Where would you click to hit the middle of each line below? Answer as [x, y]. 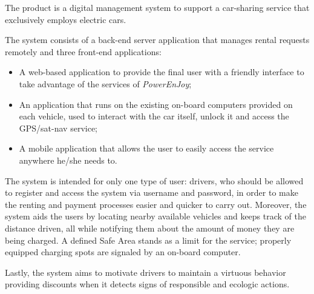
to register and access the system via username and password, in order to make [152, 192]
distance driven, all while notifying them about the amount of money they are [150, 228]
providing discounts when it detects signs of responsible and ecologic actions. [147, 284]
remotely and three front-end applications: [83, 51]
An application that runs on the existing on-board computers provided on [156, 104]
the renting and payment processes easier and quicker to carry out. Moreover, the [156, 204]
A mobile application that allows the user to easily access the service [146, 148]
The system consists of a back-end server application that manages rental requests [157, 40]
